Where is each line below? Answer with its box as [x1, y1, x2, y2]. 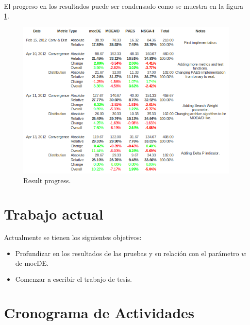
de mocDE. [15, 257, 49, 268]
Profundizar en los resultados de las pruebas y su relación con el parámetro [15, 248, 239, 258]
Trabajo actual [4, 204, 103, 223]
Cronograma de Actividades [4, 303, 195, 323]
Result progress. [23, 175, 71, 185]
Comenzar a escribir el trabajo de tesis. [15, 274, 132, 284]
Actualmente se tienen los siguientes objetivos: [4, 232, 142, 242]
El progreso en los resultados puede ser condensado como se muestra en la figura [4, 1, 243, 11]
